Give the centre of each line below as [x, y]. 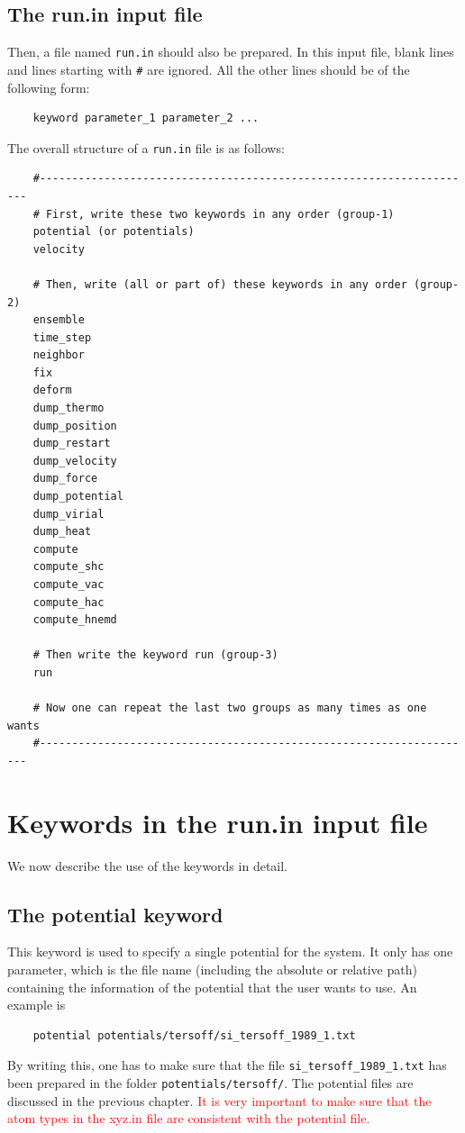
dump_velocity [75, 461]
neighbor [59, 355]
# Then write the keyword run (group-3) [155, 655]
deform [52, 390]
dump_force [65, 479]
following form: [49, 87]
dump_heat [62, 532]
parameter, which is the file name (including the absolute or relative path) [212, 970]
